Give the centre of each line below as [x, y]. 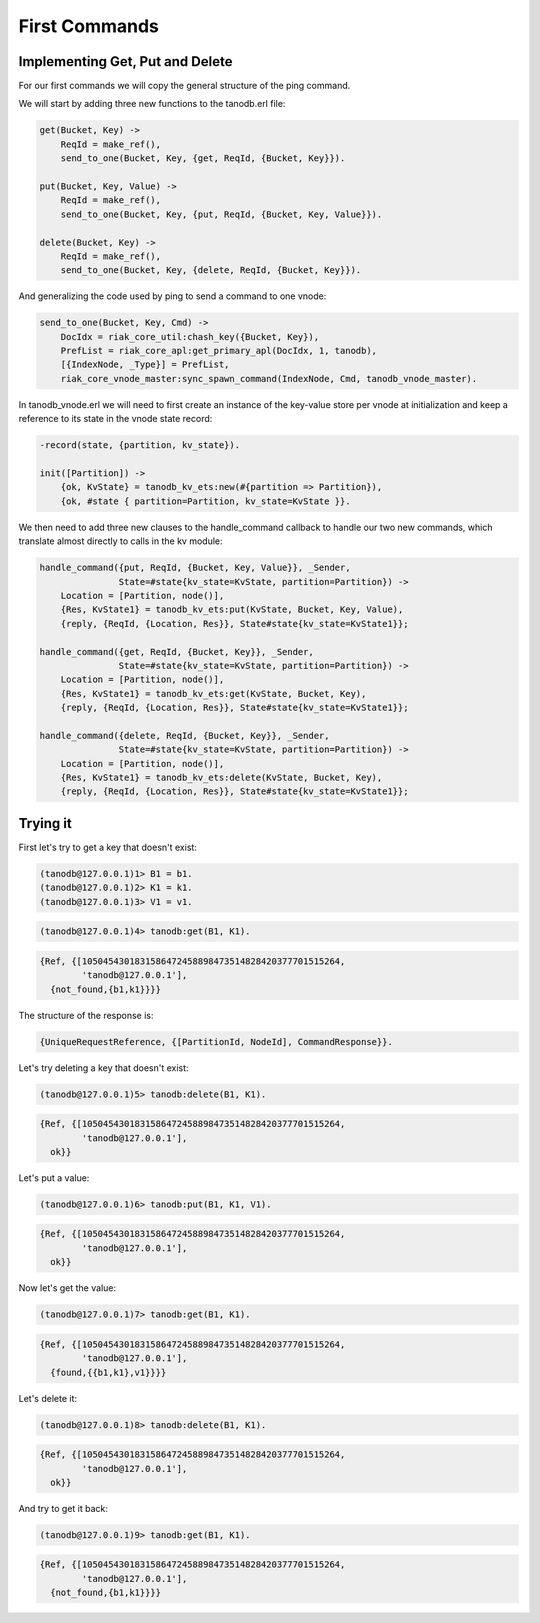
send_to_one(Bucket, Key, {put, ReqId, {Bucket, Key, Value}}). [221, 214]
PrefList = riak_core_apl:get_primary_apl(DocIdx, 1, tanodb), [219, 351]
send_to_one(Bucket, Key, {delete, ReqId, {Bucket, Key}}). [211, 270]
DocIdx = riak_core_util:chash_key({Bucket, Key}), [190, 336]
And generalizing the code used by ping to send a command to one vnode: [172, 296]
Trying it [45, 823]
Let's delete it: [48, 1398]
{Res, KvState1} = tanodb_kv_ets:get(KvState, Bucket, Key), [213, 693]
